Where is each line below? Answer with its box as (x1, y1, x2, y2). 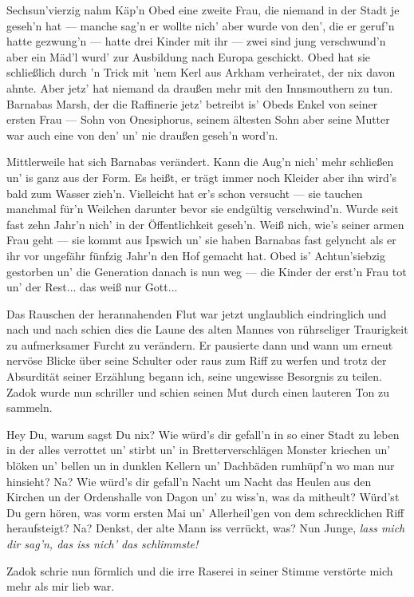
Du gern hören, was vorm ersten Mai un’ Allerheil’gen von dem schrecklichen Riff (6, 504, 404, 520)
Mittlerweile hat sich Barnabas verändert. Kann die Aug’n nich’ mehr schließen (6, 153, 394, 170)
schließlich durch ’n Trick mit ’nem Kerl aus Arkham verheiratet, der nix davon (6, 64, 396, 81)
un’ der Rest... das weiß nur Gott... (6, 279, 178, 295)
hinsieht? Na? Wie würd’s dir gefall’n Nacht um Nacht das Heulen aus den (6, 472, 372, 489)
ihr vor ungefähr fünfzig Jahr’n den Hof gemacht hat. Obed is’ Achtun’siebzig (6, 247, 386, 263)
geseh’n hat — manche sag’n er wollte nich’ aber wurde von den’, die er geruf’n (6, 17, 395, 34)
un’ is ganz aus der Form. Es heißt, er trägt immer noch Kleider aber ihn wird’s (6, 168, 397, 185)
